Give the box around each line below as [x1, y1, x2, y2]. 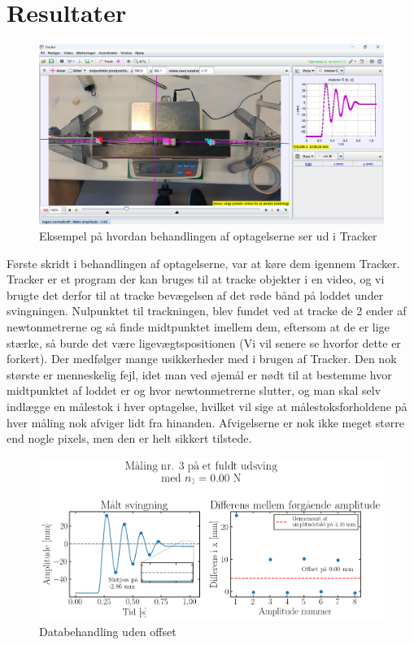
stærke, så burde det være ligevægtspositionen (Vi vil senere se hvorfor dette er [7, 334, 401, 351]
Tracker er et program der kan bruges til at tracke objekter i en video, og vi [7, 271, 385, 288]
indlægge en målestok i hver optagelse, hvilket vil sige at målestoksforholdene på [7, 398, 407, 414]
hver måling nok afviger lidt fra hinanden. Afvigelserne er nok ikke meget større [7, 413, 404, 431]
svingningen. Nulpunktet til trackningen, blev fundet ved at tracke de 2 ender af [7, 302, 407, 319]
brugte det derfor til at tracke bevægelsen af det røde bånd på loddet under [7, 286, 384, 303]
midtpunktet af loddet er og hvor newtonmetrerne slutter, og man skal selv [7, 382, 381, 399]
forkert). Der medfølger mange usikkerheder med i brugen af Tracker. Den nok [7, 350, 397, 367]
